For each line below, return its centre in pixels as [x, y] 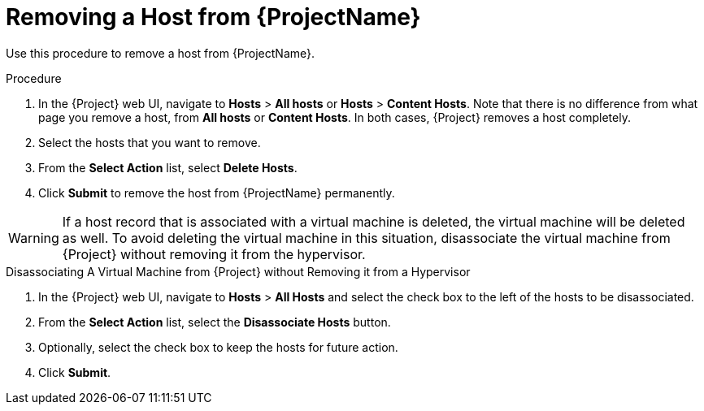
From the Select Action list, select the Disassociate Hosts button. [215, 322]
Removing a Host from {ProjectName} [213, 17]
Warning [34, 238]
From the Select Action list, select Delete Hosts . [168, 167]
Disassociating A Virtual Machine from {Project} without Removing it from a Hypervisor [238, 271]
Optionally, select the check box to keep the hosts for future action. [218, 347]
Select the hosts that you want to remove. [150, 142]
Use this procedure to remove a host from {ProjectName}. [161, 53]
